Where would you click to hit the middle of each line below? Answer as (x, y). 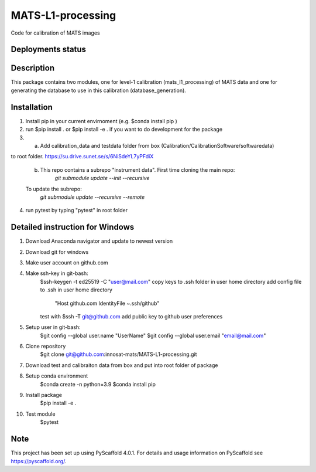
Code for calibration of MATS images (55, 33)
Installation (32, 107)
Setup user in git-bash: (53, 327)
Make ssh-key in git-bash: (57, 273)
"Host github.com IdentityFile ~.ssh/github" (107, 303)
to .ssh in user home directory (76, 290)
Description (33, 68)
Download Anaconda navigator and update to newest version (99, 241)
